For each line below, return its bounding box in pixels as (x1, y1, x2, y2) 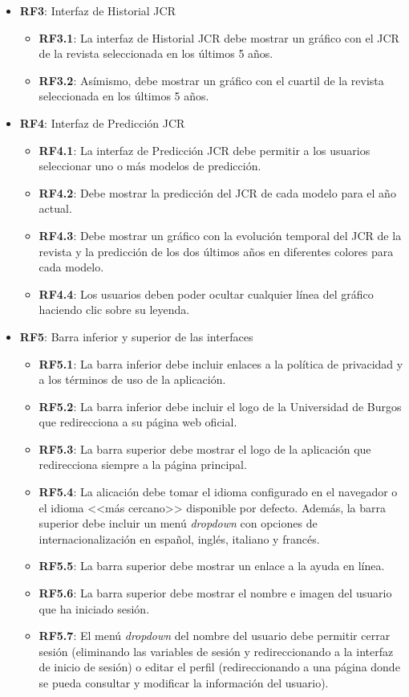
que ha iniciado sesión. (38, 600, 150, 617)
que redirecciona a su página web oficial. (38, 414, 237, 430)
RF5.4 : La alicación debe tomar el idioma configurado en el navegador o (38, 483, 398, 500)
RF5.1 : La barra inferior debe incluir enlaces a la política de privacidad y (38, 355, 403, 372)
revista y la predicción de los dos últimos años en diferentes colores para (38, 243, 394, 259)
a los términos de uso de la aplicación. (38, 371, 226, 388)
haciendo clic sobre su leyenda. (38, 301, 190, 318)
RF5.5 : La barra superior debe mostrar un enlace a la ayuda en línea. (38, 557, 385, 574)
